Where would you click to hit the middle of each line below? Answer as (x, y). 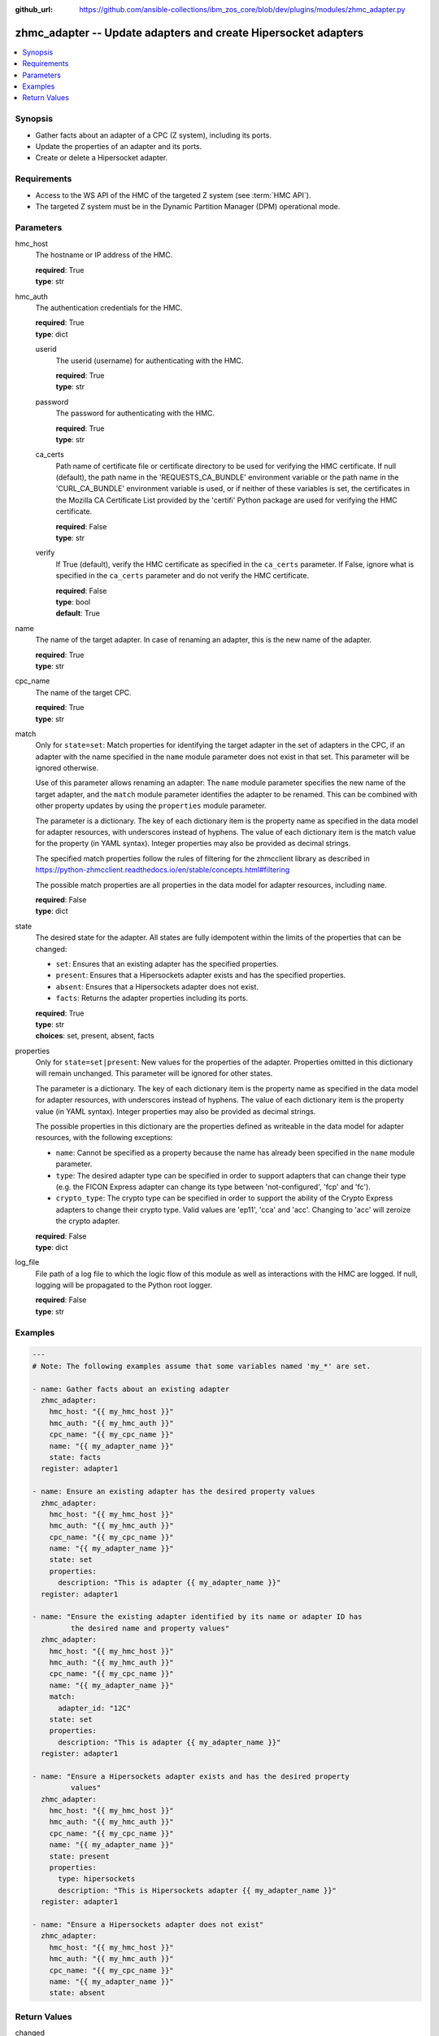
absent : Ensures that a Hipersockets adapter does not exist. (157, 986)
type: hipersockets (97, 1879)
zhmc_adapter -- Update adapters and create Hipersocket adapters (189, 33)
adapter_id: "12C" (95, 1708)
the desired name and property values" (150, 1628)
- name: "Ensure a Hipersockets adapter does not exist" (148, 1924)
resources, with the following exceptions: (104, 1138)
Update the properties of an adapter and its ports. (119, 146)
